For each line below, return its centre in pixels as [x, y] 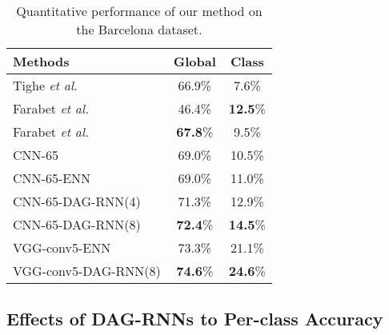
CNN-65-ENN [52, 178]
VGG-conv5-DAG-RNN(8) [87, 271]
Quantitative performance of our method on [139, 11]
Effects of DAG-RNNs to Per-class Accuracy [195, 319]
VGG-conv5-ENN [62, 247]
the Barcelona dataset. [139, 29]
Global [194, 61]
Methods [41, 61]
